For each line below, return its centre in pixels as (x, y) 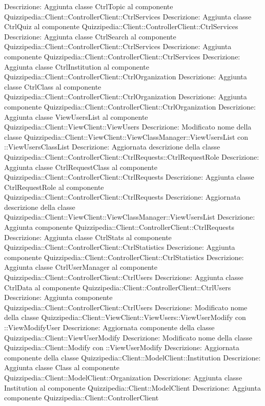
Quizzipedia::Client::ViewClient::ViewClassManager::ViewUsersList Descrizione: (130, 217)
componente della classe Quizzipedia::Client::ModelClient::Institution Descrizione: (132, 357)
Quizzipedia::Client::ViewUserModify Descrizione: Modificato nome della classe (128, 337)
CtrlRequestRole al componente (54, 187)
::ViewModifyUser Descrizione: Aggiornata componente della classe (109, 327)
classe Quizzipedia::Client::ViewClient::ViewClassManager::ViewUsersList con (126, 136)
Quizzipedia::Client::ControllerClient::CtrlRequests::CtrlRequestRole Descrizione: (132, 156)
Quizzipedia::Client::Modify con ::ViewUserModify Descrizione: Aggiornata (122, 347)
